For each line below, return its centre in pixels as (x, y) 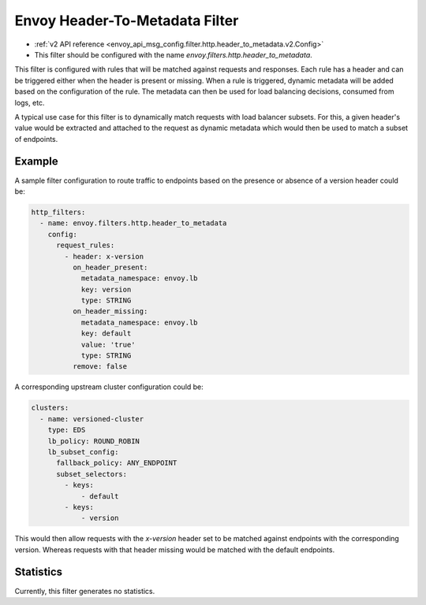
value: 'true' (108, 344)
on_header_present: (110, 267)
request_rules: (86, 245)
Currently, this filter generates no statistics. (85, 591)
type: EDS (67, 430)
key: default (106, 334)
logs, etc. (30, 102)
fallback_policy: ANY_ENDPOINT (117, 463)
